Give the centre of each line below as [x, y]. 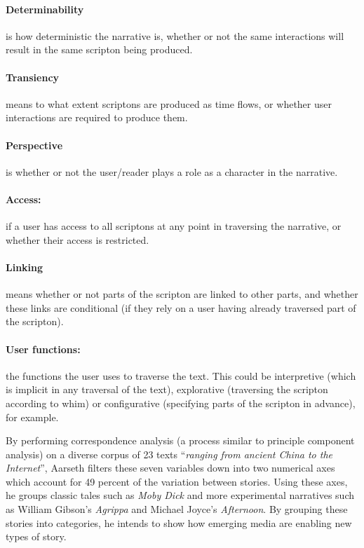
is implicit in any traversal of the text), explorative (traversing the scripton [167, 389]
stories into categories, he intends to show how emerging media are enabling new [179, 522]
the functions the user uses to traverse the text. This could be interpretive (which [181, 375]
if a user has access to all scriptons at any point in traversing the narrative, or [174, 226]
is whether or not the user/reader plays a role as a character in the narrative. [172, 171]
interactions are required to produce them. [97, 117]
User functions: [43, 349]
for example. [32, 417]
